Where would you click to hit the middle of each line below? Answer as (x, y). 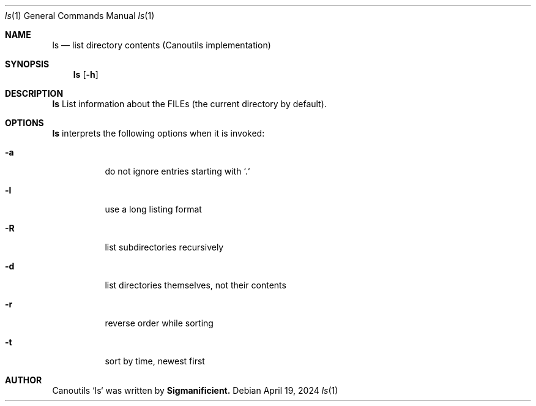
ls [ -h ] (86, 74)
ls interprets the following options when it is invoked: (158, 133)
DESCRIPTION (34, 93)
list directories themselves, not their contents (195, 285)
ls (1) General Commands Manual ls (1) (80, 16)
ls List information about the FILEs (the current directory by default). (189, 104)
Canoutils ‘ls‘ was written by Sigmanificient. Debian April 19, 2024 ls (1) (195, 390)
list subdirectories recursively (164, 247)
